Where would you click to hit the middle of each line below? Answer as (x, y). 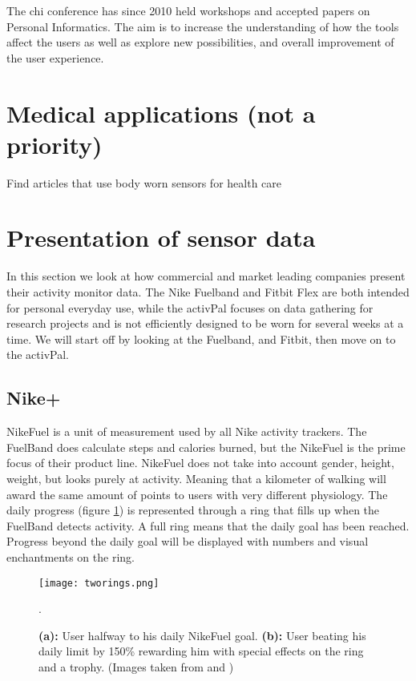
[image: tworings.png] (99, 583)
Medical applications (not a (161, 113)
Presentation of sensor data (161, 238)
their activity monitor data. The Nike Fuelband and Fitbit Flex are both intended (208, 292)
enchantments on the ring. (71, 556)
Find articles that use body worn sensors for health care (144, 182)
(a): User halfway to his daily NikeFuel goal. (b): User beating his (202, 635)
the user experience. (55, 57)
